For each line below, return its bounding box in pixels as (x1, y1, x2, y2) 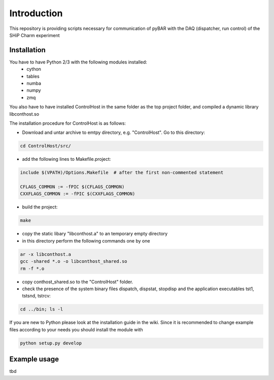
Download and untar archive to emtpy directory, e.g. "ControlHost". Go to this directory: (22, 129, 205, 135)
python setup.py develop (20, 340, 82, 346)
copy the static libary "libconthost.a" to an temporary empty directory (22, 231, 168, 237)
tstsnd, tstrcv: (22, 293, 51, 299)
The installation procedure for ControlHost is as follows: (9, 120, 126, 126)
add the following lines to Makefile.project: (22, 156, 111, 162)
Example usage (9, 355, 59, 364)
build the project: (22, 204, 58, 210)
